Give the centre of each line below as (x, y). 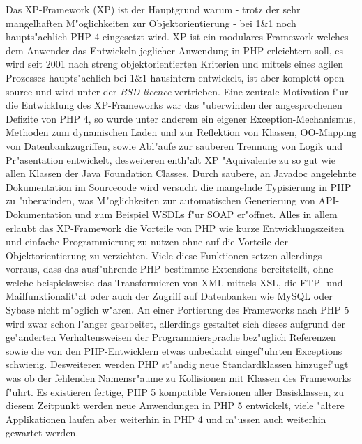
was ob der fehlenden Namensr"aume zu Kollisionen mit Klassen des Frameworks (179, 378)
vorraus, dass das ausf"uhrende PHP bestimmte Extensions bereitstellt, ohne (169, 269)
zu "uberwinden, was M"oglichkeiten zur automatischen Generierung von (160, 200)
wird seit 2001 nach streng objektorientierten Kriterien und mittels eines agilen (174, 64)
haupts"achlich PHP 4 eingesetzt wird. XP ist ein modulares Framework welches (177, 37)
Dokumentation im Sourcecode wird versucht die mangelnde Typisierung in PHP (179, 186)
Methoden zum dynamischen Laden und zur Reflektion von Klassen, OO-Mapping (181, 132)
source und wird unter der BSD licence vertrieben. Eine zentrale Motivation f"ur (177, 91)
